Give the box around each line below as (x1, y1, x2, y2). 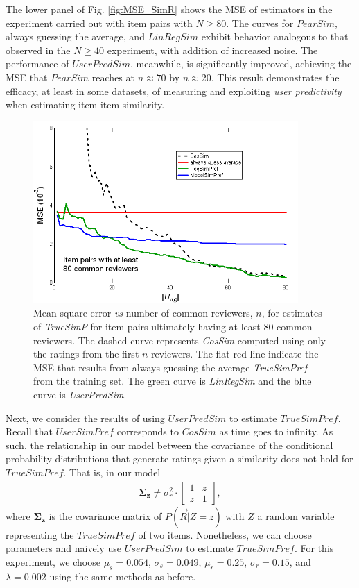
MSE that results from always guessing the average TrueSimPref (33, 360, 308, 374)
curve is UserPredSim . (33, 387, 127, 402)
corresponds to (116, 424, 179, 439)
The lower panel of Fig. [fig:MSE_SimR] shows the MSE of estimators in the (6, 2, 333, 16)
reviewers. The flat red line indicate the (151, 346, 319, 361)
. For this (294, 541, 334, 555)
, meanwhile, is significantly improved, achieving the (130, 56, 352, 71)
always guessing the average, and (6, 29, 145, 44)
